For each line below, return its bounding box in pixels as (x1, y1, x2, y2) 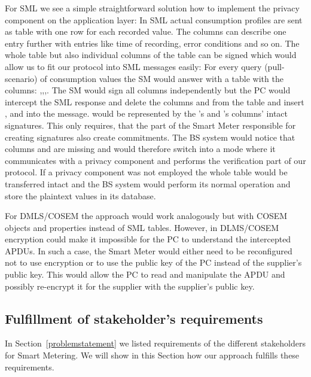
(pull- (264, 60, 285, 72)
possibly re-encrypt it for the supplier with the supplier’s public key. (5, 279, 255, 292)
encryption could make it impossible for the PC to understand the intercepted (5, 233, 291, 245)
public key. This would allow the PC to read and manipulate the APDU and (5, 268, 285, 281)
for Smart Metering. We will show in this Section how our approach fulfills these (5, 349, 300, 361)
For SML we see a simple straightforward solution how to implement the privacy (5, 2, 300, 14)
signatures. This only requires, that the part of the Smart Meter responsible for (5, 118, 296, 131)
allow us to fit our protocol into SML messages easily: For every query (5, 60, 262, 72)
